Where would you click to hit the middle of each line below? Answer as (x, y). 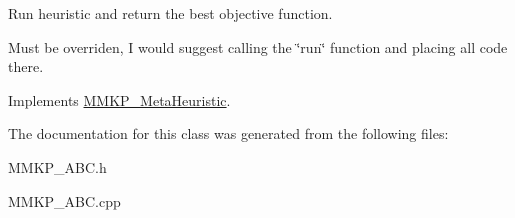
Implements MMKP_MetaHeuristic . (119, 99)
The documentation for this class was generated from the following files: (228, 133)
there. (26, 66)
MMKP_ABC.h (57, 166)
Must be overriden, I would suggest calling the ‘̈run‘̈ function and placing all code (258, 46)
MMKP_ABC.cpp (64, 200)
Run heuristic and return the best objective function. (170, 13)
